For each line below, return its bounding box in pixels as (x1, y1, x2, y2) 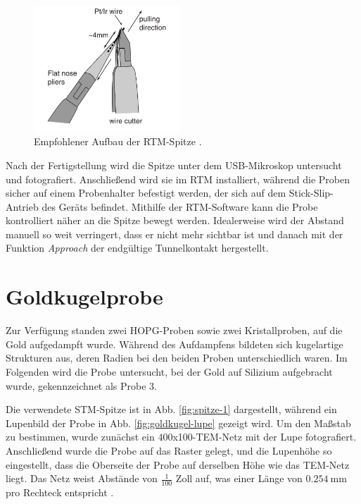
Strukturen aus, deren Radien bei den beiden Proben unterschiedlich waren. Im (6, 350, 348, 365)
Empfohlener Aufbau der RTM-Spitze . (34, 134, 202, 149)
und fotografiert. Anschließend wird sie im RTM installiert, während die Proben (6, 171, 350, 186)
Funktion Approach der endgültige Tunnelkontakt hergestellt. (6, 240, 269, 255)
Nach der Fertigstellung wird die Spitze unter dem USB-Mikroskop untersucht (6, 157, 342, 172)
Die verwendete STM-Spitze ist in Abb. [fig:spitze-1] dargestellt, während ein (6, 402, 337, 417)
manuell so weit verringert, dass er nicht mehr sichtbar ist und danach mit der (6, 226, 343, 241)
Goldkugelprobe (6, 282, 163, 311)
